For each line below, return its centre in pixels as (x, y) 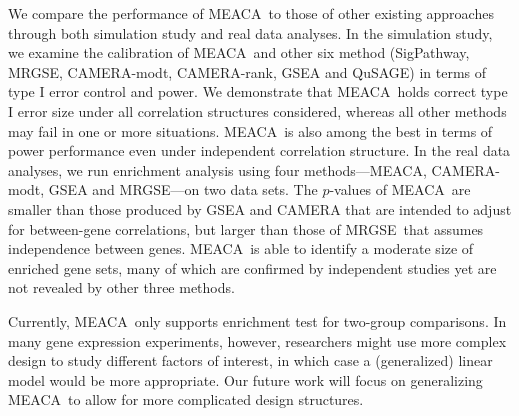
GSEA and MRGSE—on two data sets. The (183, 189)
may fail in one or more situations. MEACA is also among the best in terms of (250, 130)
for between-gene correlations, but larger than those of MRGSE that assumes (246, 228)
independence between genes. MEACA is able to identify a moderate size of (241, 248)
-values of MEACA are (400, 189)
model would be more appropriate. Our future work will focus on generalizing (245, 379)
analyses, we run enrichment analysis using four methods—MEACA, (217, 169)
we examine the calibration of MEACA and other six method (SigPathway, (239, 52)
